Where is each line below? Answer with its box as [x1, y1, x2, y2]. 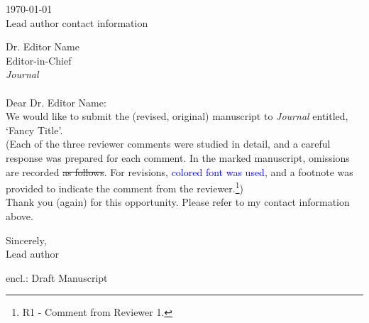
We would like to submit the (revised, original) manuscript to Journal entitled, [6, 109, 348, 124]
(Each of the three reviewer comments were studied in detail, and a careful [6, 136, 331, 151]
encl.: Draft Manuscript [6, 270, 108, 285]
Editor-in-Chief [6, 53, 72, 67]
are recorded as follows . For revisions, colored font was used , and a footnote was [6, 164, 353, 179]
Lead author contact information [6, 15, 148, 30]
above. [6, 208, 33, 223]
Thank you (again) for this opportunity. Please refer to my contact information [6, 195, 350, 209]
